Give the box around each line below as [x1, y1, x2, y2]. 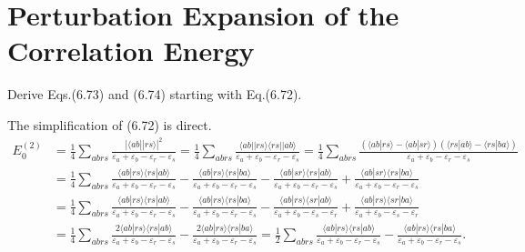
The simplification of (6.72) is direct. [7, 115, 212, 134]
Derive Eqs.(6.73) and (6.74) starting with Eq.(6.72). [7, 85, 302, 104]
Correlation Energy [7, 32, 255, 69]
